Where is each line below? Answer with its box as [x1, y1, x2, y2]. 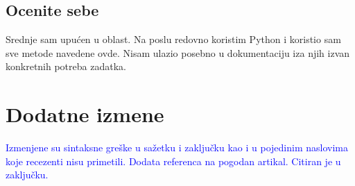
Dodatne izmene [6, 100, 164, 128]
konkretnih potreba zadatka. [6, 59, 126, 74]
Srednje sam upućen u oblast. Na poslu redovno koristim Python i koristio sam [6, 32, 341, 46]
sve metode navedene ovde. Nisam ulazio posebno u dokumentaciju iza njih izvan [6, 45, 350, 60]
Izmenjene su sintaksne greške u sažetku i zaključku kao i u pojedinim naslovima [6, 140, 348, 155]
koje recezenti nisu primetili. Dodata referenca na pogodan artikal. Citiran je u [6, 153, 341, 168]
